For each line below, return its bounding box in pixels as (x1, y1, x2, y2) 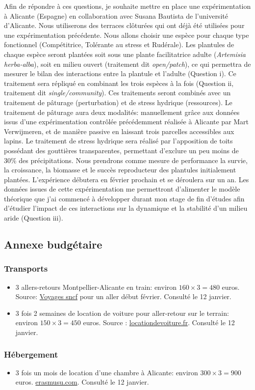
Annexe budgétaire (4, 237, 102, 252)
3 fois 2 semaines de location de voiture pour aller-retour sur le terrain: (15, 307, 229, 318)
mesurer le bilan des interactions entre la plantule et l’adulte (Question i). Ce (4, 68, 236, 79)
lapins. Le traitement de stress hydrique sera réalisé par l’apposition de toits (4, 136, 233, 146)
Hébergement (4, 348, 58, 360)
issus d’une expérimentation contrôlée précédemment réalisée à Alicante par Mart (4, 116, 249, 127)
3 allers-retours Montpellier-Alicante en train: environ (15, 281, 177, 292)
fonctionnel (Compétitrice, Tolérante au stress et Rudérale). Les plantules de (4, 39, 234, 50)
